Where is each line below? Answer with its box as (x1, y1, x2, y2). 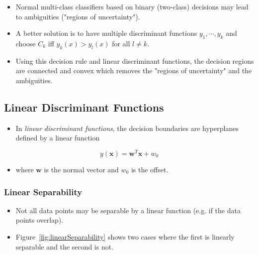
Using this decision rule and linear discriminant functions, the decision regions (15, 55, 254, 66)
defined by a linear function (15, 132, 100, 143)
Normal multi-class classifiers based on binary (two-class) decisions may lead (15, 1, 249, 11)
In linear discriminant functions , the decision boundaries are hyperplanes (15, 123, 239, 133)
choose (15, 38, 36, 48)
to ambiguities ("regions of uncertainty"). (15, 11, 140, 21)
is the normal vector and (44, 164, 119, 175)
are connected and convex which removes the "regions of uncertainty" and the (15, 65, 252, 76)
